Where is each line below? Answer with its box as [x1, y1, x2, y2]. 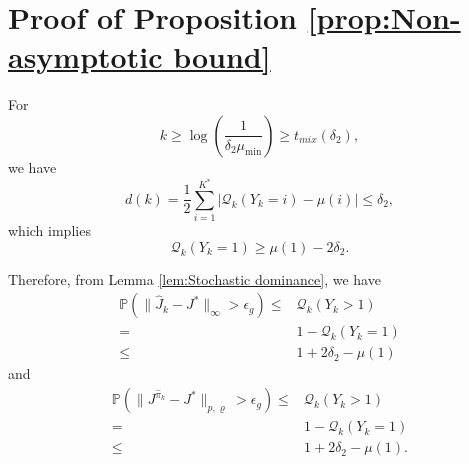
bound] [173, 36, 271, 77]
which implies [8, 220, 91, 241]
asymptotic [8, 36, 163, 77]
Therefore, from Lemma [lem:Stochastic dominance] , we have [8, 268, 381, 289]
